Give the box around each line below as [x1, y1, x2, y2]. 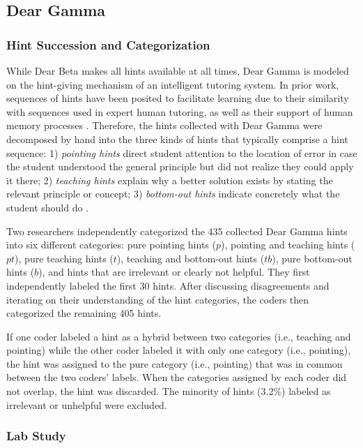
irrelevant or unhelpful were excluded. [6, 397, 167, 412]
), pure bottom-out [272, 251, 353, 265]
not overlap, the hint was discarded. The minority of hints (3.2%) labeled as [6, 384, 331, 398]
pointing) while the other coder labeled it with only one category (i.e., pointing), [6, 343, 351, 357]
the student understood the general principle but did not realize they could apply [6, 159, 354, 174]
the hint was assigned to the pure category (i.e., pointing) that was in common [6, 356, 343, 371]
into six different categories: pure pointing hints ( [6, 237, 216, 252]
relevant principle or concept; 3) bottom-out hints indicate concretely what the [6, 186, 340, 201]
